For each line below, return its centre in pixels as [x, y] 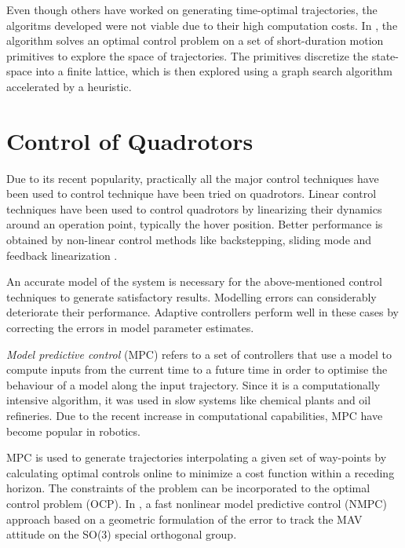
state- [385, 55]
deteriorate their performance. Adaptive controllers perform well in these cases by [202, 312]
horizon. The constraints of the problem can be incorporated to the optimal [188, 488]
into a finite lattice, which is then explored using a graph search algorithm [214, 71]
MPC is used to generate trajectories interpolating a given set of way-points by [197, 457]
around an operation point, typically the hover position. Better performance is [195, 224]
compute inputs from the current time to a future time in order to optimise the [197, 369]
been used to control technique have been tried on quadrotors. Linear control [192, 194]
